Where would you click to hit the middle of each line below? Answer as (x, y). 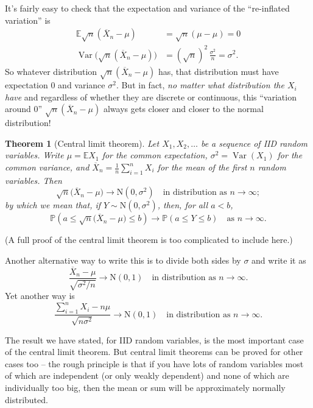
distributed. (26, 399)
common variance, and (47, 167)
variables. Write (34, 155)
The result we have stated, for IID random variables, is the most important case (154, 339)
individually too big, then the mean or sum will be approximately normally (145, 387)
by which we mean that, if (53, 205)
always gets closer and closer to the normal (183, 109)
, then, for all (183, 205)
